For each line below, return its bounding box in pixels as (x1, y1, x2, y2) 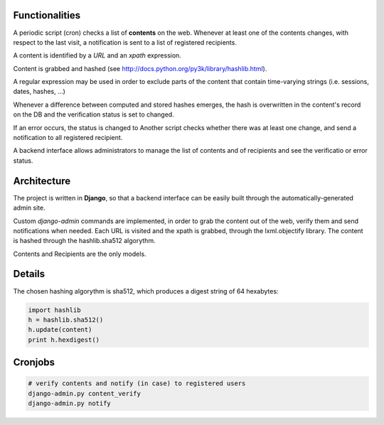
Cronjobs (13, 356, 55, 369)
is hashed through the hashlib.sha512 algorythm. (13, 237, 156, 245)
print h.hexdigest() (28, 335, 100, 344)
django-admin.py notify (28, 399, 112, 408)
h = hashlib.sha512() (28, 316, 104, 323)
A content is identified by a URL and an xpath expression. (13, 51, 181, 60)
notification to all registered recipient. (13, 134, 123, 142)
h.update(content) (28, 326, 92, 334)
